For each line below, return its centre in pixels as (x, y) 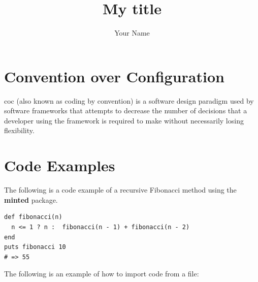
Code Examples (60, 165)
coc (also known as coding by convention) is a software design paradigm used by (129, 100)
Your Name (132, 33)
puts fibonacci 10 (35, 247)
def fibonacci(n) (33, 217)
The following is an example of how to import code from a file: (102, 274)
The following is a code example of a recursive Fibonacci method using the (120, 190)
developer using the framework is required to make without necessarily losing (124, 120)
